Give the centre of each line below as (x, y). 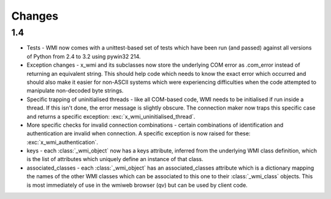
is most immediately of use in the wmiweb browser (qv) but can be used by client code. (137, 185)
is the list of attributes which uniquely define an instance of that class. (115, 159)
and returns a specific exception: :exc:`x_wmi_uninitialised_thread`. (111, 116)
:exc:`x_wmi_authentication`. (62, 142)
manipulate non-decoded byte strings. (75, 91)
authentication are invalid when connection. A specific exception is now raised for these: (139, 133)
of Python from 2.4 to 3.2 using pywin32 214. (84, 56)
